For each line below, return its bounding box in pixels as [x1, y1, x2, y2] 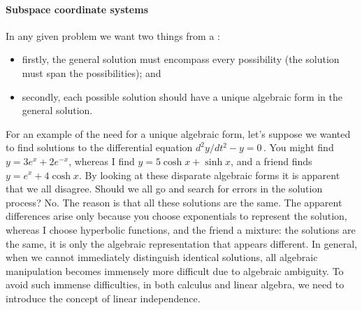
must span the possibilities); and [22, 65, 161, 80]
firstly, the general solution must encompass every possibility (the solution [22, 52, 340, 66]
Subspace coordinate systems [6, 1, 148, 16]
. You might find [263, 140, 334, 155]
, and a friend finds [231, 153, 312, 168]
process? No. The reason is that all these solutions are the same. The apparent [6, 195, 342, 209]
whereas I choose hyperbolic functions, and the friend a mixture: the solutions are [6, 222, 356, 237]
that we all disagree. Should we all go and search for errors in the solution [6, 181, 323, 196]
